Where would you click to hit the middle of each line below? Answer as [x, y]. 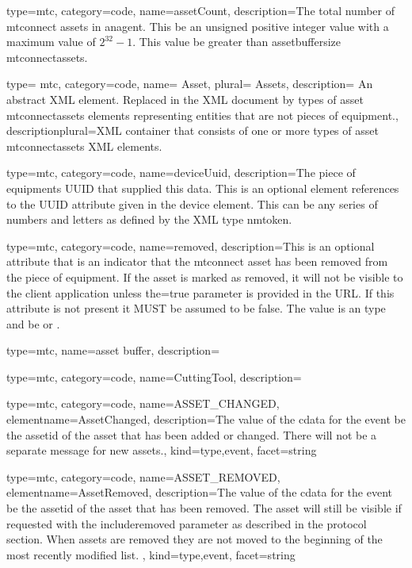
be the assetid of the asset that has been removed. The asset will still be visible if [204, 508]
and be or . [33, 323]
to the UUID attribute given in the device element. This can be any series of [192, 203]
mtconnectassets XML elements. [84, 146]
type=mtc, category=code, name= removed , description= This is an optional [191, 246]
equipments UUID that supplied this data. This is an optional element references [203, 188]
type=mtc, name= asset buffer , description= [113, 350]
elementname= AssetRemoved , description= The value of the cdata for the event [199, 492]
